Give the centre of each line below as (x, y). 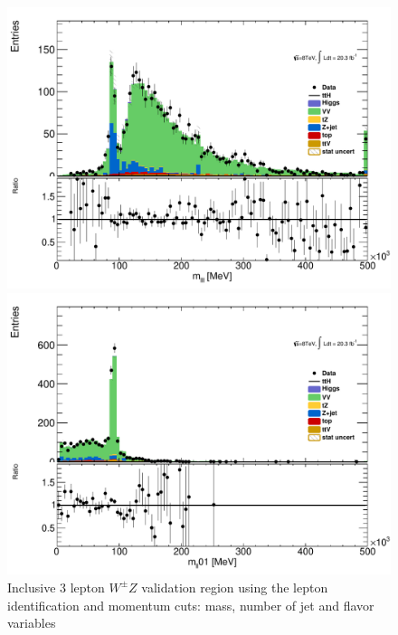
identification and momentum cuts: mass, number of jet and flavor (191, 605)
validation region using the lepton (235, 587)
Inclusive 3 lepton (56, 587)
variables (32, 623)
